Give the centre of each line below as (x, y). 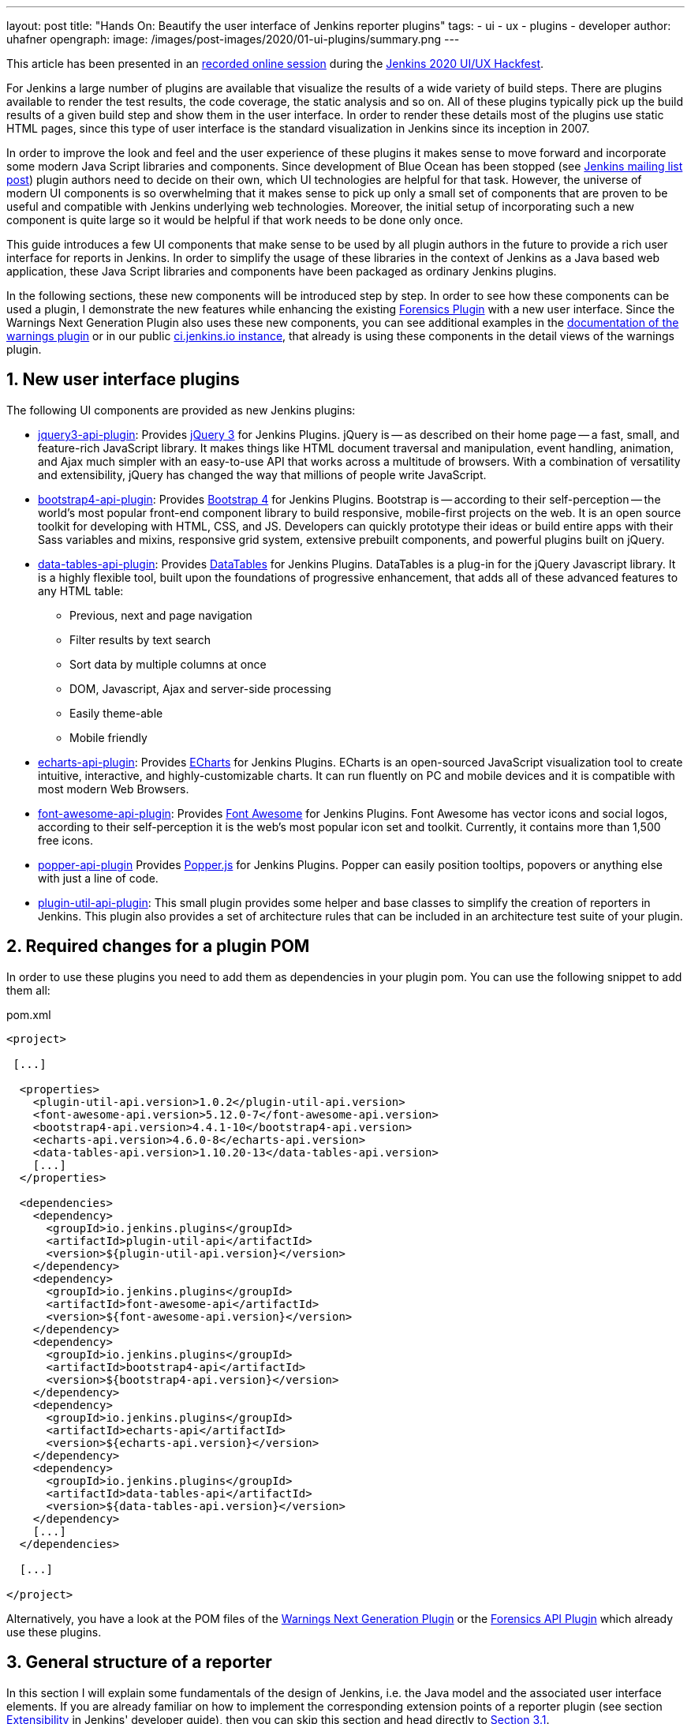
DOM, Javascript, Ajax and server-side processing (200, 688)
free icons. (65, 840)
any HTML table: (81, 590)
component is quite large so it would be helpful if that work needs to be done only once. (235, 220)
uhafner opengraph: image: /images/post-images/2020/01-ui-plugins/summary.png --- (233, 39)
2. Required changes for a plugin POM (158, 946)
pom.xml (29, 1014)
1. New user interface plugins (123, 380)
